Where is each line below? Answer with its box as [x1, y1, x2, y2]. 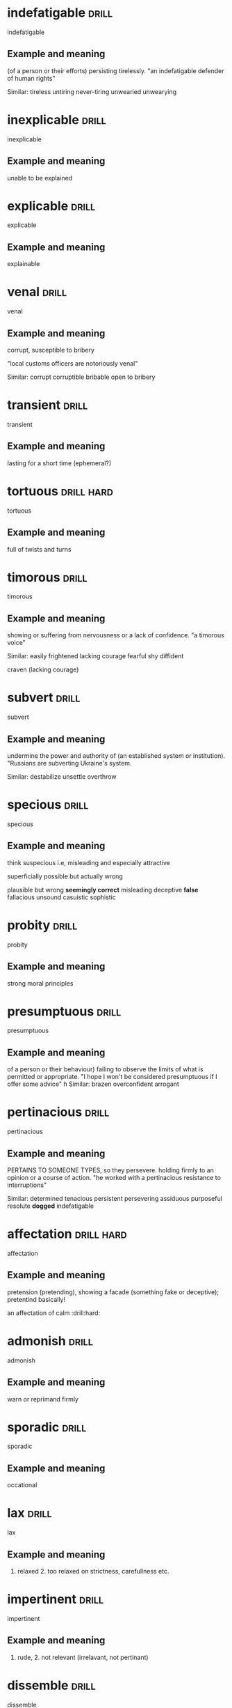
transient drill [7, 397, 88, 413]
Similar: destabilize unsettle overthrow [7, 773, 117, 781]
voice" [7, 639, 26, 647]
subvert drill [7, 690, 81, 706]
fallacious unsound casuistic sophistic [7, 893, 116, 901]
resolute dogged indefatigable [7, 1202, 94, 1210]
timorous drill [7, 569, 88, 585]
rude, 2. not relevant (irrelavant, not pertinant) [17, 1653, 149, 1661]
